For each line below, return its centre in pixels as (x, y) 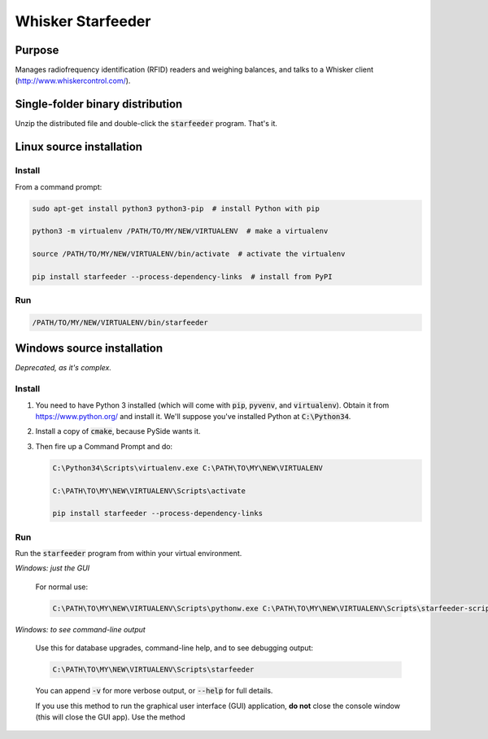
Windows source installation (89, 349)
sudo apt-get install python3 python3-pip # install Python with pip (176, 208)
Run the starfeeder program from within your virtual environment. (129, 553)
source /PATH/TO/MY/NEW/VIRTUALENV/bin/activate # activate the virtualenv (189, 254)
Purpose (37, 50)
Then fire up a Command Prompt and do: (104, 446)
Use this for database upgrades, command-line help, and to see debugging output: (174, 648)
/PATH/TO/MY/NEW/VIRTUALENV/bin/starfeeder (120, 322)
